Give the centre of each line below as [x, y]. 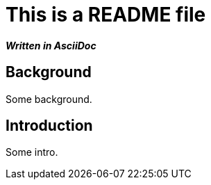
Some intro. [32, 152]
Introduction [49, 126]
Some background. [49, 99]
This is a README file [106, 15]
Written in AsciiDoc [51, 45]
